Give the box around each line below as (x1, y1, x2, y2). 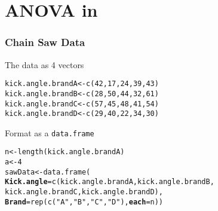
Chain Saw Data (5, 35, 85, 50)
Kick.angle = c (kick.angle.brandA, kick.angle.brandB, (5, 178, 214, 186)
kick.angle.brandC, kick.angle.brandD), (5, 188, 163, 197)
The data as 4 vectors (5, 58, 84, 71)
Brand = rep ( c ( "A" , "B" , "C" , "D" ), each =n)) (5, 197, 164, 206)
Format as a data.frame (5, 126, 94, 139)
